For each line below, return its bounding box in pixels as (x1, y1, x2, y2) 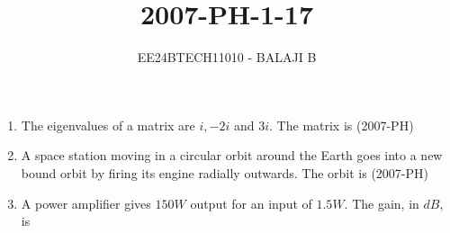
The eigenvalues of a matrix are (21, 115, 195, 134)
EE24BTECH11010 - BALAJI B (137, 48, 317, 67)
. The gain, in (344, 193, 419, 212)
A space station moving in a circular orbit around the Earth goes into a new (21, 146, 443, 165)
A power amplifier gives (21, 193, 151, 212)
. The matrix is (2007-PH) (269, 115, 414, 134)
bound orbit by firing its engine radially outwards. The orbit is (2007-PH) (21, 163, 428, 182)
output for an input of (190, 193, 312, 212)
